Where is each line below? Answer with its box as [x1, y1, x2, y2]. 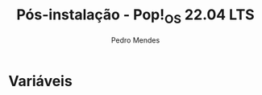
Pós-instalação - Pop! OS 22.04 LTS [15, 6, 256, 27]
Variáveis [8, 72, 73, 90]
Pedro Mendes [110, 35, 160, 45]
